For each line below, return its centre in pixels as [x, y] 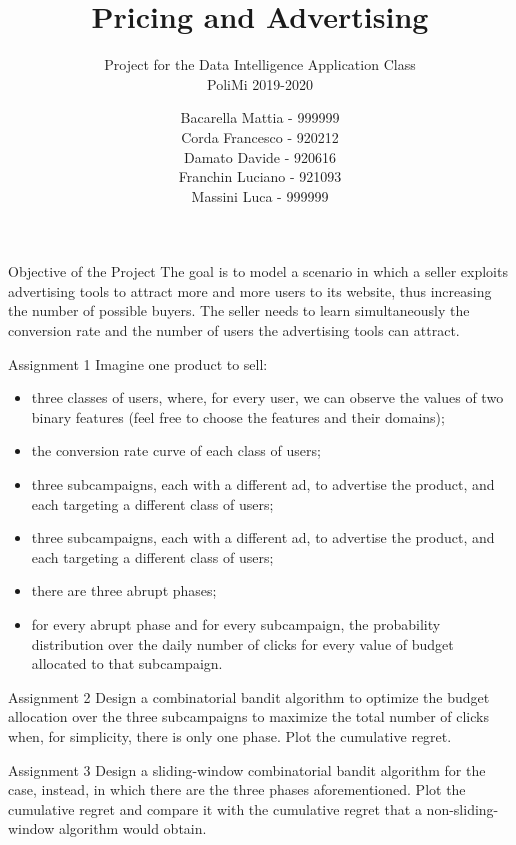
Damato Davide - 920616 [260, 156]
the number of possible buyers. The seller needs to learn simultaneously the [239, 310]
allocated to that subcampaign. [127, 663]
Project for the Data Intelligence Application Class [260, 64]
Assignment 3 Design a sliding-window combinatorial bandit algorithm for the [247, 769]
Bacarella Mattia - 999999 [260, 117]
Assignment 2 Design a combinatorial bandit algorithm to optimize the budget [249, 696]
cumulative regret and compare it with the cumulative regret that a [215, 808]
